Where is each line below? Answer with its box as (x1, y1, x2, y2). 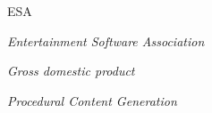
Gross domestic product (7, 61, 135, 80)
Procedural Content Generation (7, 91, 177, 109)
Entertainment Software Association (7, 31, 205, 50)
